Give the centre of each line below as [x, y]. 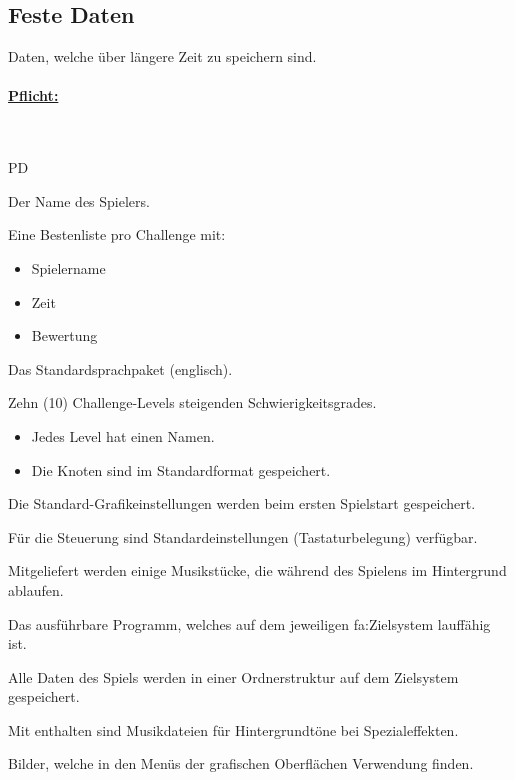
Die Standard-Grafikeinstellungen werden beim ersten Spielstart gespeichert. [242, 503]
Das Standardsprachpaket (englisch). [120, 368]
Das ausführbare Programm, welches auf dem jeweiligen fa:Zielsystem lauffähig [249, 623]
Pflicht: [33, 95]
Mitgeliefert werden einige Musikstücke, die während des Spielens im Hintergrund [257, 570]
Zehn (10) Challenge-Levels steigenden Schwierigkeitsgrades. [192, 402]
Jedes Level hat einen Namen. [123, 435]
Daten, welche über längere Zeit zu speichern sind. [162, 56]
